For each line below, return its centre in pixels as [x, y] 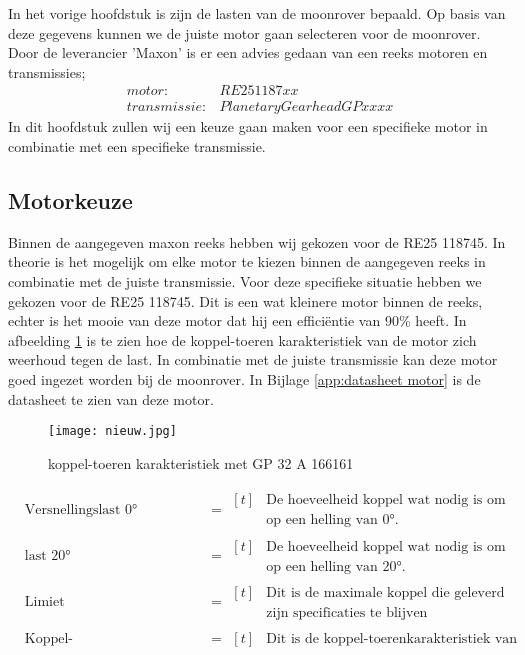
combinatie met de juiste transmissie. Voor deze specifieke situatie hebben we [245, 281]
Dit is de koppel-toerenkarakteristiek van [392, 638]
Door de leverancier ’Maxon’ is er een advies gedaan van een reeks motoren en [248, 52]
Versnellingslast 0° [81, 509]
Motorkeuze [70, 200]
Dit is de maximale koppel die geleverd [385, 592]
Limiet [44, 602]
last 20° [47, 556]
